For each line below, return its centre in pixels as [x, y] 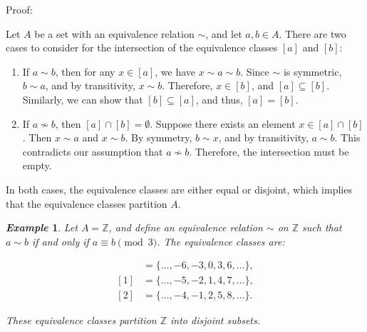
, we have [175, 71]
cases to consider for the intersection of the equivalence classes [142, 47]
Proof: [19, 9]
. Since [255, 71]
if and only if [61, 241]
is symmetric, [312, 71]
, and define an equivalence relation [186, 227]
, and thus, [219, 99]
